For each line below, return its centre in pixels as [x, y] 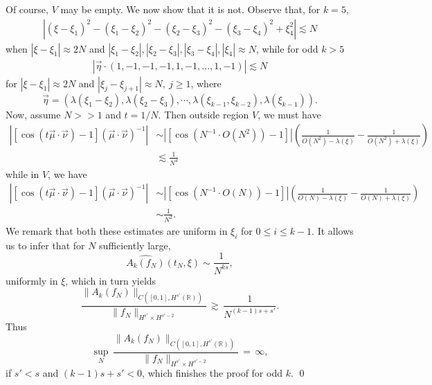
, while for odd [287, 48]
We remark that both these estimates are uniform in [117, 230]
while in [22, 173]
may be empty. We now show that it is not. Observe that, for [190, 9]
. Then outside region [204, 114]
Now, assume [33, 114]
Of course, [27, 9]
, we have [67, 173]
